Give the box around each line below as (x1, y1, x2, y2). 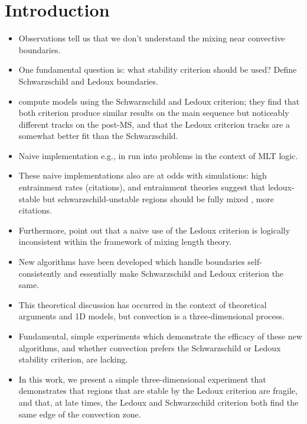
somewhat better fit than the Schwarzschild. (18, 130, 178, 142)
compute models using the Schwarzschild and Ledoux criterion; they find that (18, 95, 300, 107)
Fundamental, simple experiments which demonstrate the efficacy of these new (18, 330, 302, 342)
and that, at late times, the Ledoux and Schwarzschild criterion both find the (18, 396, 299, 408)
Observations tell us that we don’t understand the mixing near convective (18, 32, 285, 44)
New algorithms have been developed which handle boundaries (18, 255, 245, 268)
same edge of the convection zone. (18, 407, 141, 420)
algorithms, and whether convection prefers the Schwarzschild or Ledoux (18, 341, 281, 354)
